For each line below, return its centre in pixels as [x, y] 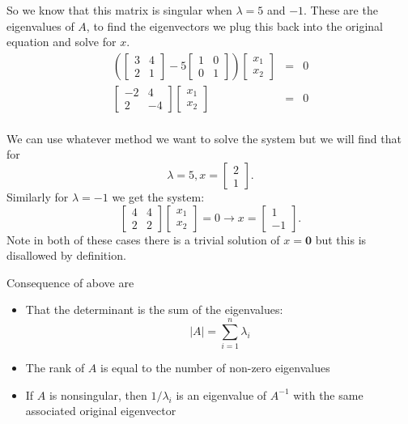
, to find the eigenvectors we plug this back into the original [235, 25]
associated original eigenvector [101, 411]
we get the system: [158, 197]
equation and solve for [62, 42]
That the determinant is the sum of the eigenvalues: [154, 310]
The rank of [55, 368]
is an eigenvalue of [221, 394]
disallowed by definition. [66, 255]
